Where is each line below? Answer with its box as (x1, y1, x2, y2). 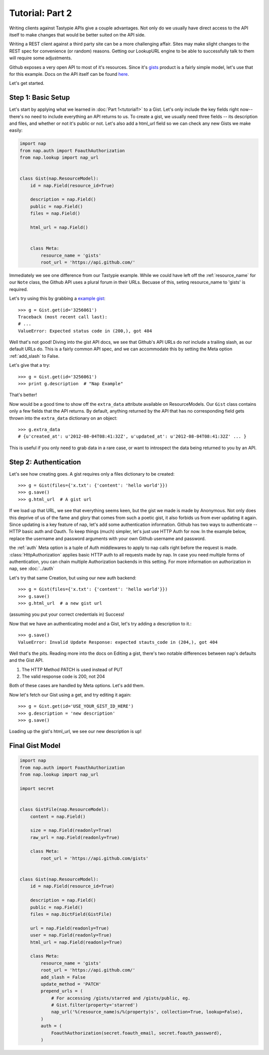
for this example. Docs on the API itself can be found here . (9, 71, 130, 77)
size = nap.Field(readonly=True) (30, 827, 112, 833)
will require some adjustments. (9, 55, 72, 61)
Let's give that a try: (9, 362, 50, 368)
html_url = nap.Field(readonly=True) (30, 939, 123, 945)
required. (9, 286, 28, 292)
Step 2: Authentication (9, 458, 81, 466)
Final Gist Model (9, 742, 61, 750)
